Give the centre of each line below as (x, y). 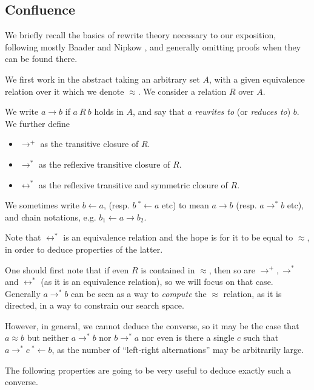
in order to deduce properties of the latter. (84, 249)
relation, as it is (252, 293)
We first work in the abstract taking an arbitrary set (102, 79)
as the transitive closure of (89, 144)
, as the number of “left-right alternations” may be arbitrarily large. (178, 350)
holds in (109, 111)
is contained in (168, 269)
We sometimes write (42, 205)
